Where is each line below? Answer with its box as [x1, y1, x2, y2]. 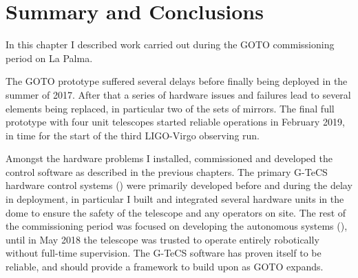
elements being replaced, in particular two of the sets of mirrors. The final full [6, 101, 335, 115]
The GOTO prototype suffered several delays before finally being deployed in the [6, 74, 348, 88]
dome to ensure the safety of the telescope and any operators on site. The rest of [6, 205, 346, 219]
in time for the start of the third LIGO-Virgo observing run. [6, 128, 260, 142]
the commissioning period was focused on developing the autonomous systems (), [6, 219, 348, 233]
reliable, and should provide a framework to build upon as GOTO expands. [6, 259, 324, 274]
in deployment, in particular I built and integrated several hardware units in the [6, 192, 344, 206]
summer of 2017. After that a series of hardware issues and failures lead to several [6, 87, 351, 101]
